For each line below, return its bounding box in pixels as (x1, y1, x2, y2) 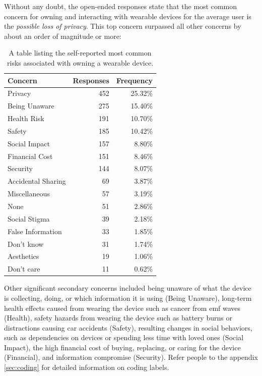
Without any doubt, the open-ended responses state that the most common (4, 1, 237, 11)
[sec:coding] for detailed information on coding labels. (4, 362, 169, 372)
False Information (8, 226, 62, 236)
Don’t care (8, 263, 40, 274)
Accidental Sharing (8, 176, 66, 186)
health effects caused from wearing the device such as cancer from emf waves (4, 302, 241, 313)
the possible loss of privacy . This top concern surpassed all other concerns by (4, 21, 241, 31)
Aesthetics (8, 251, 39, 261)
